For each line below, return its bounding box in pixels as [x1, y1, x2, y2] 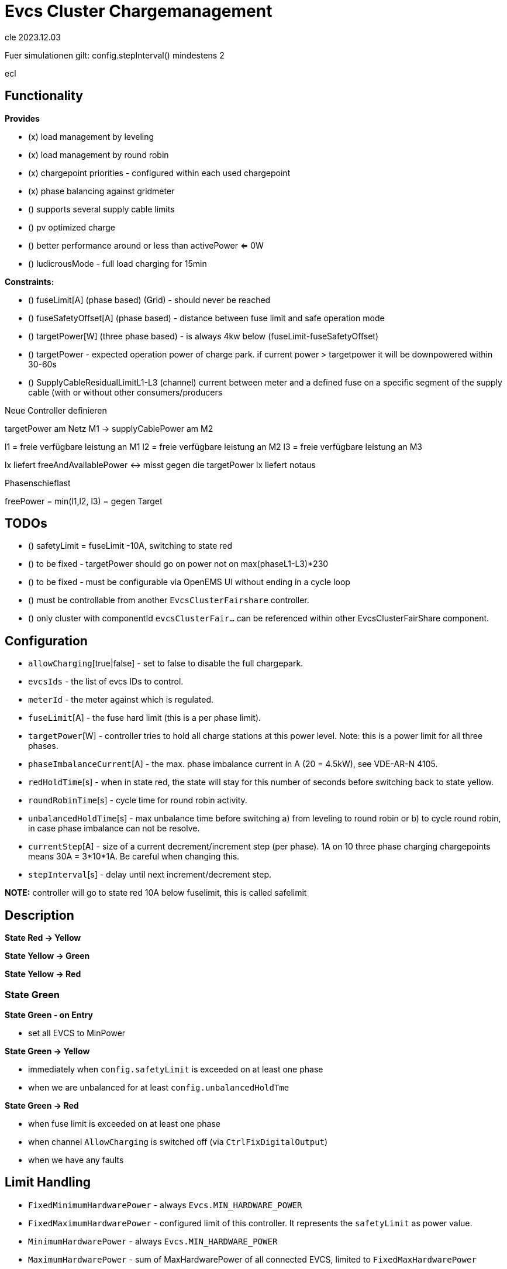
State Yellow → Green [5, 951, 90, 961]
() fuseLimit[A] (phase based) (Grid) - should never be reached [28, 294, 271, 305]
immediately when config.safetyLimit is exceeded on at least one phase [28, 1064, 323, 1074]
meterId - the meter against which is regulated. [28, 694, 213, 705]
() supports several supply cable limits [28, 204, 175, 214]
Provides [5, 113, 40, 123]
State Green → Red [5, 1100, 79, 1110]
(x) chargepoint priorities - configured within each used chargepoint [28, 167, 291, 178]
